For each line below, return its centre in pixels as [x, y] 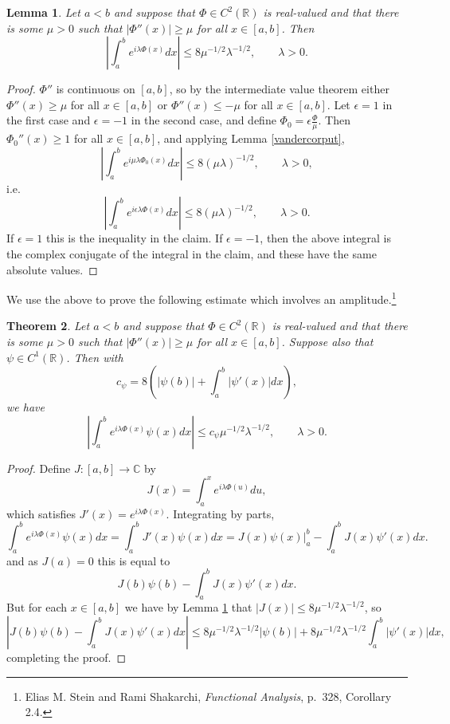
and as [22, 560]
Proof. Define [39, 468]
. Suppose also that [327, 342]
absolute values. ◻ [52, 269]
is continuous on [96, 89]
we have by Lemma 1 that [188, 607]
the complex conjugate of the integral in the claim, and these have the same [192, 253]
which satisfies [41, 513]
